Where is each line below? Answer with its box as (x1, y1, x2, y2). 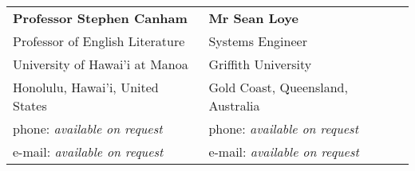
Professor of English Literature (13, 32, 185, 50)
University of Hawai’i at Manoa (13, 55, 188, 73)
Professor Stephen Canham (13, 9, 188, 27)
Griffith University (208, 55, 312, 73)
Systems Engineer (208, 32, 307, 50)
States (13, 96, 47, 115)
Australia (208, 96, 260, 115)
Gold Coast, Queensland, (208, 78, 348, 96)
